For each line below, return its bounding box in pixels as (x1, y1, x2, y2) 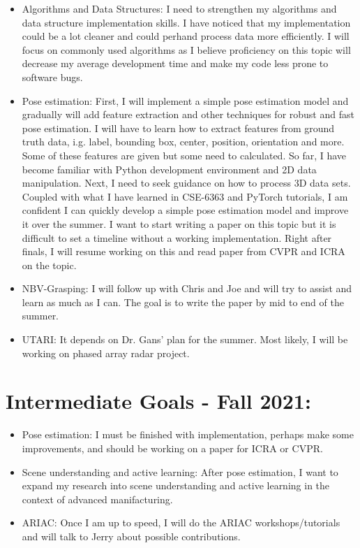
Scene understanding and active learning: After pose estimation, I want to (22, 464, 338, 479)
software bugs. (22, 69, 83, 84)
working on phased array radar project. (22, 345, 190, 360)
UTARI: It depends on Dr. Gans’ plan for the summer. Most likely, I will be (22, 332, 348, 347)
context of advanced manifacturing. (22, 491, 173, 506)
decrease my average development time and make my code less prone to (22, 56, 329, 71)
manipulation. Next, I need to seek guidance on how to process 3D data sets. (22, 175, 351, 190)
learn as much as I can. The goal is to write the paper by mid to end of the (22, 294, 344, 309)
